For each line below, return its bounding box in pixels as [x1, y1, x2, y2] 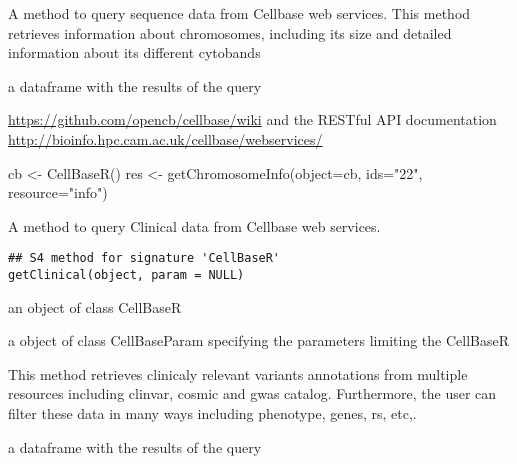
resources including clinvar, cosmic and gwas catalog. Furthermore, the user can [8, 383, 497, 404]
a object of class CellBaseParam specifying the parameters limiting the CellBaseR [8, 330, 510, 351]
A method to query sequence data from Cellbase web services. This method [8, 3, 471, 23]
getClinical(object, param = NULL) [8, 268, 245, 282]
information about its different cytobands [8, 42, 261, 63]
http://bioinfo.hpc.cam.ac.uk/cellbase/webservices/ [8, 128, 323, 149]
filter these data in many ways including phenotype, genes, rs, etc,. [8, 403, 417, 424]
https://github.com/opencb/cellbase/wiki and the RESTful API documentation [8, 109, 497, 130]
